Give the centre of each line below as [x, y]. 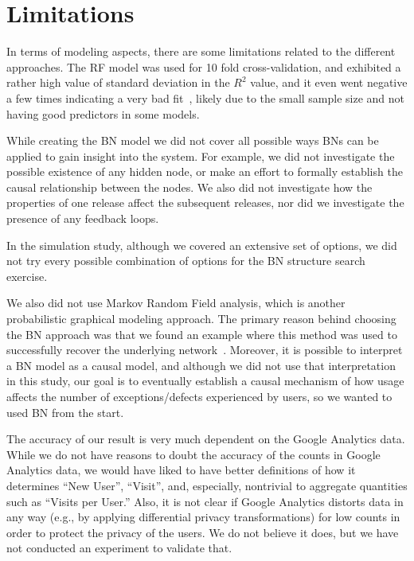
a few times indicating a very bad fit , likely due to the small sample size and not [206, 97]
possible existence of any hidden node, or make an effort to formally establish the [205, 171]
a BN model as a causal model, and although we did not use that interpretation [201, 365]
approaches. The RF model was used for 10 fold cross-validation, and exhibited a [204, 66]
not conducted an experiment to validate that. [119, 548]
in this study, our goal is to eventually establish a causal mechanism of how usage [205, 381]
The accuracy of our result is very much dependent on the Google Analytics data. [206, 439]
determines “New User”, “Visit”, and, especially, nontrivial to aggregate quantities [207, 485]
